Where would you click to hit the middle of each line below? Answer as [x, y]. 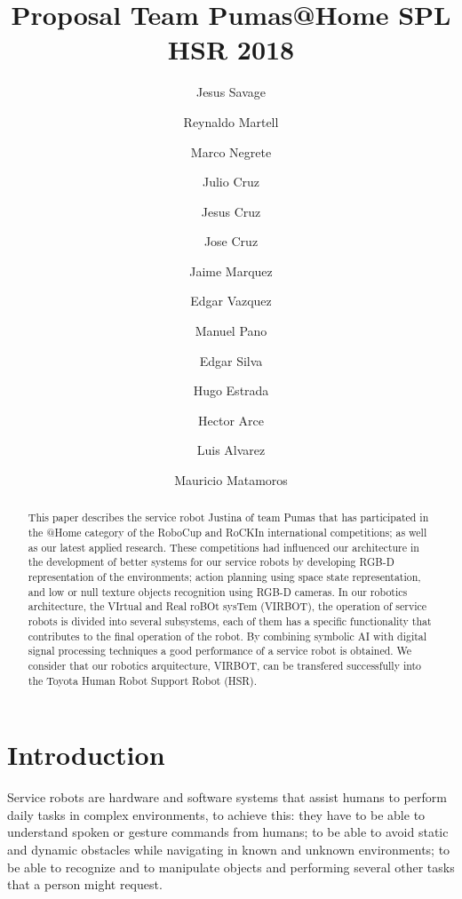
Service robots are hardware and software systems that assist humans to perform [227, 797]
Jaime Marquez [231, 270]
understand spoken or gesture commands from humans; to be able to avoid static [228, 832]
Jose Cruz [231, 241]
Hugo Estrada [231, 390]
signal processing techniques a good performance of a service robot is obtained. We [220, 651]
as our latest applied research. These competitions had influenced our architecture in [223, 547]
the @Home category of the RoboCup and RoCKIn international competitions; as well [227, 533]
